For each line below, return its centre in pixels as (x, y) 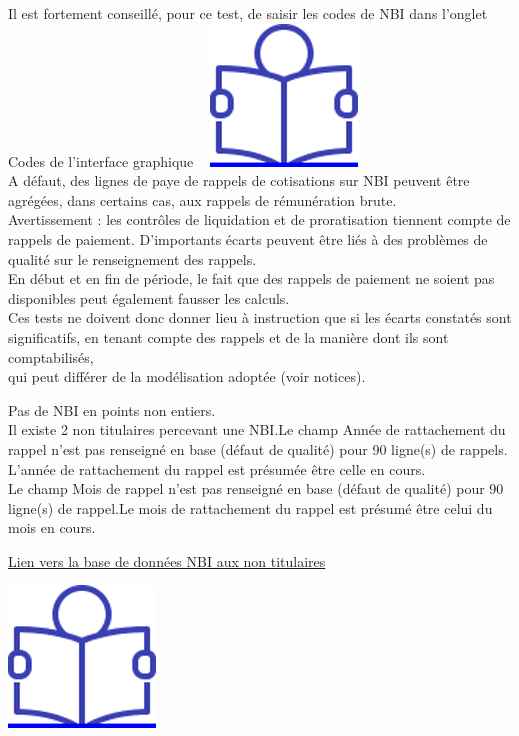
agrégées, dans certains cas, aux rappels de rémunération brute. (202, 199)
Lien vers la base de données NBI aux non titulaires (167, 560)
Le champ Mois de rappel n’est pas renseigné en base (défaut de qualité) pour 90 (256, 488)
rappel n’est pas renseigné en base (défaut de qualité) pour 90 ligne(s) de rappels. (258, 448)
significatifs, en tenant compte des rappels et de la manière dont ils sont (228, 336)
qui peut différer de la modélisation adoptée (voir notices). (187, 376)
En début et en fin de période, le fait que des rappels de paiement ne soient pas (251, 278)
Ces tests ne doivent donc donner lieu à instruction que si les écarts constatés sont (260, 317)
